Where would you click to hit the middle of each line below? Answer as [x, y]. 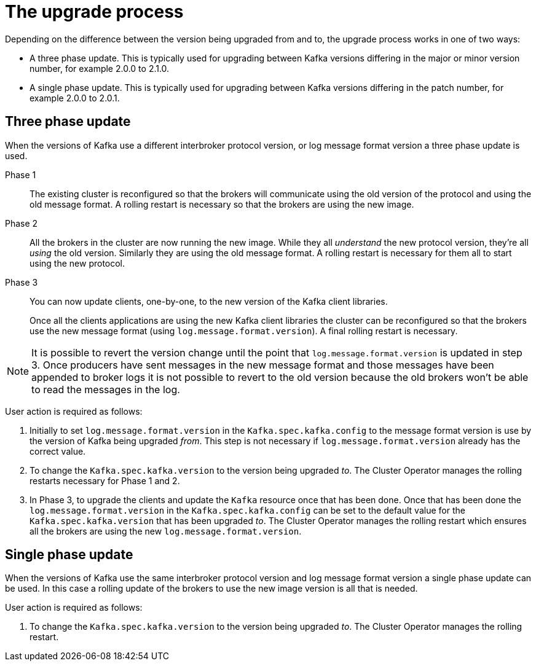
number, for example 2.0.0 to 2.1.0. [100, 68]
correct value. [58, 451]
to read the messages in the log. [106, 389]
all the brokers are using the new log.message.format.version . [166, 531]
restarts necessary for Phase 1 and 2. [105, 480]
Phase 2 [22, 223]
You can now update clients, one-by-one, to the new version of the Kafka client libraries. [209, 301]
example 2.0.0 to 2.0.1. [75, 98]
